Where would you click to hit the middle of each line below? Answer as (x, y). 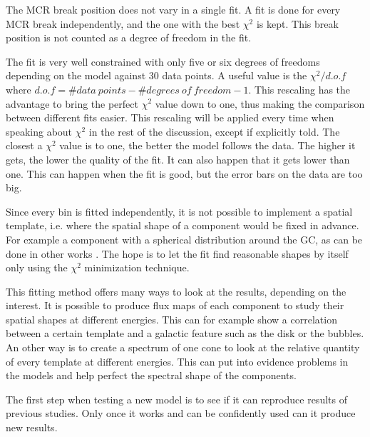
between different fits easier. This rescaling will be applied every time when (170, 117)
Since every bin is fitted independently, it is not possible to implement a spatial (179, 211)
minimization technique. (137, 267)
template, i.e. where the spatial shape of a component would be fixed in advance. (183, 225)
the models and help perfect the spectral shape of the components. (151, 375)
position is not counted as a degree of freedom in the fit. (129, 37)
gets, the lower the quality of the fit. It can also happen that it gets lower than (178, 159)
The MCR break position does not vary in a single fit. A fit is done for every (173, 9)
